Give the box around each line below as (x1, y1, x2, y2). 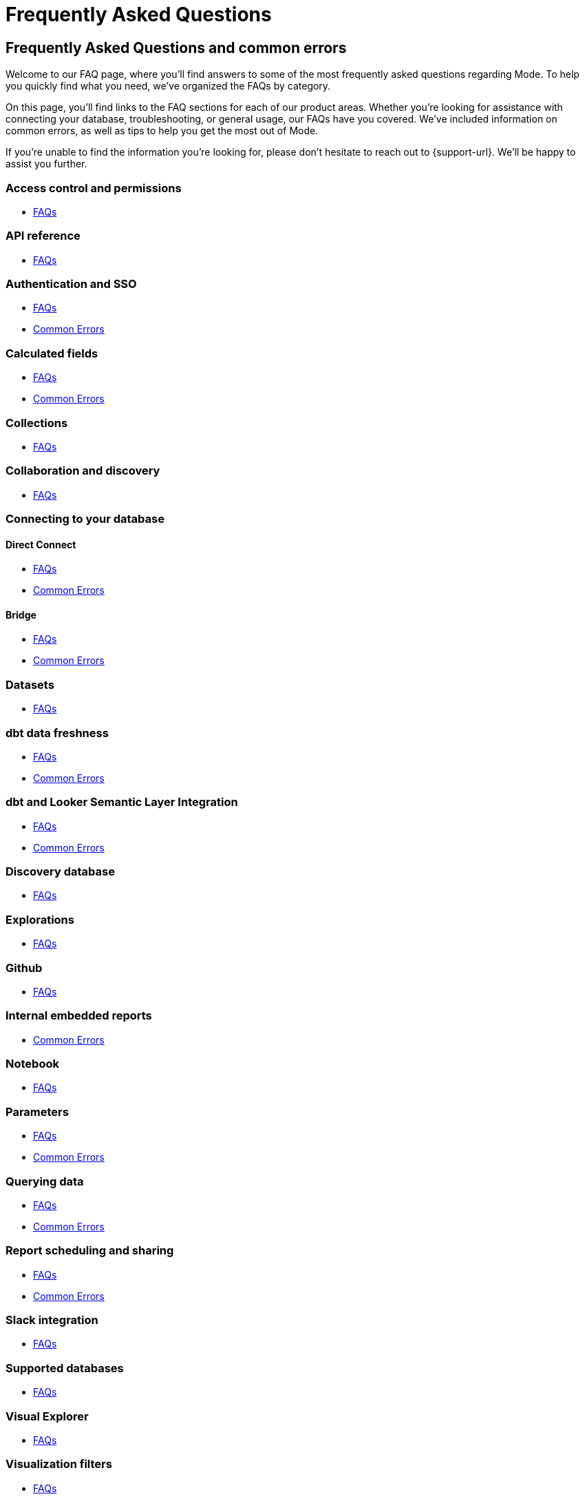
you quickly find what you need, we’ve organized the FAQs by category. (6, 80, 331, 92)
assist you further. (6, 158, 87, 170)
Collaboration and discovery (6, 464, 160, 478)
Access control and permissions (6, 180, 182, 195)
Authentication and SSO (6, 277, 137, 291)
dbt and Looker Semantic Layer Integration (6, 795, 238, 809)
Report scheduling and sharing (6, 1243, 174, 1258)
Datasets (6, 677, 54, 692)
